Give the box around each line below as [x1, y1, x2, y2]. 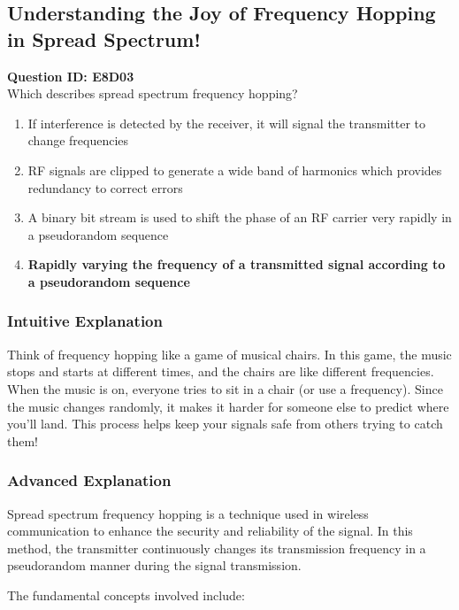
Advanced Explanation [7, 469, 172, 491]
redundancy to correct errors [27, 178, 183, 197]
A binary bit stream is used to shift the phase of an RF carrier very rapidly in [27, 208, 452, 227]
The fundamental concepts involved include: [7, 585, 245, 604]
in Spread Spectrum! [7, 25, 201, 52]
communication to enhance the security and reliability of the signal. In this [7, 521, 413, 540]
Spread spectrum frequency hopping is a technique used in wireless [7, 504, 369, 522]
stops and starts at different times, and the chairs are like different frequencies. [7, 362, 434, 381]
